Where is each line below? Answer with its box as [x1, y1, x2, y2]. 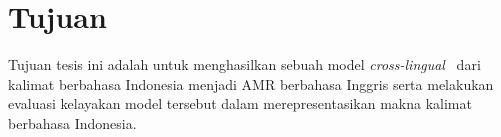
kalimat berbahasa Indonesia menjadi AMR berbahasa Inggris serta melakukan [8, 73, 494, 94]
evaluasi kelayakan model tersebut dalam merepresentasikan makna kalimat [8, 93, 472, 114]
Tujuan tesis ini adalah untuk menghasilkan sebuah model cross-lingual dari [8, 54, 481, 75]
